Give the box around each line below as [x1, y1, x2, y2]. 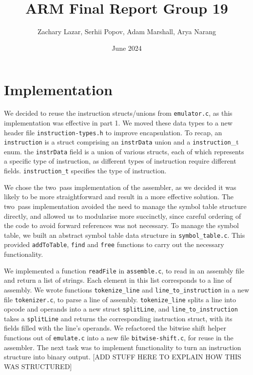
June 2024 [112, 42, 142, 53]
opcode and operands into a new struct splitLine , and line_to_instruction [4, 304, 238, 314]
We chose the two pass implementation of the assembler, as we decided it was [4, 182, 236, 192]
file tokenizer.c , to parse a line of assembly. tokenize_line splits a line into [4, 294, 236, 304]
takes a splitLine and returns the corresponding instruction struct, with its [4, 313, 233, 323]
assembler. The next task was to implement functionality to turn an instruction [4, 342, 241, 352]
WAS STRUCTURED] [4, 361, 72, 371]
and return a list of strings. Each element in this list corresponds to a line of [4, 275, 232, 285]
